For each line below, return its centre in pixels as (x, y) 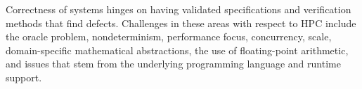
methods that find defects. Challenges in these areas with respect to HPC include (181, 23)
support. (24, 77)
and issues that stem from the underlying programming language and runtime (173, 64)
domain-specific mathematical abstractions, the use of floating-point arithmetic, (177, 50)
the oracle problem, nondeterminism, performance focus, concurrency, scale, (169, 37)
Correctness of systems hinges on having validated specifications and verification (179, 9)
